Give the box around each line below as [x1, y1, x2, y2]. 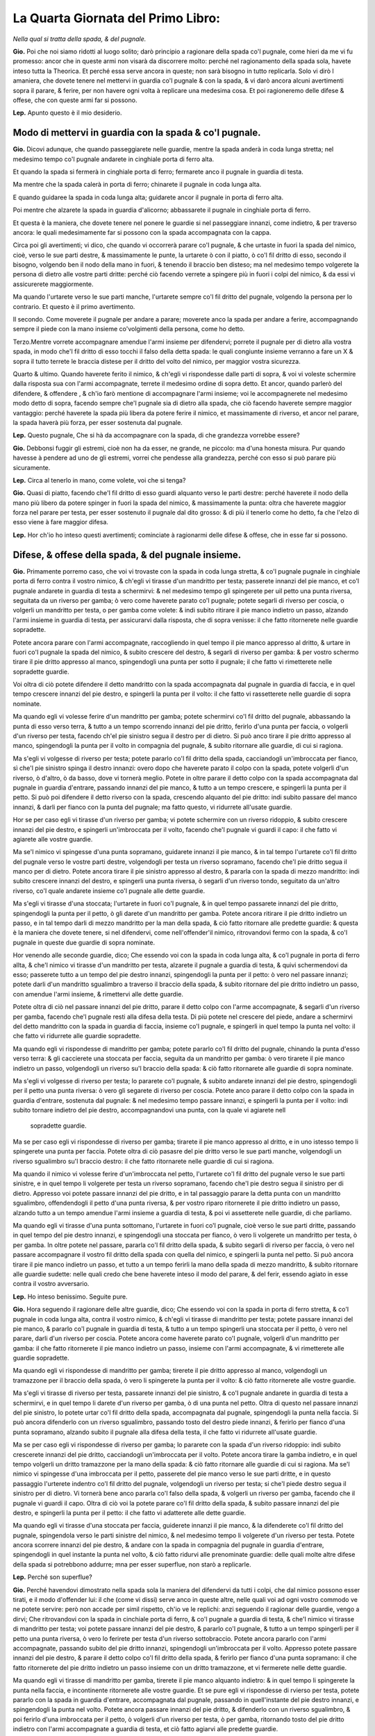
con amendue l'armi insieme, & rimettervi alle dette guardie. [12, 990, 184, 998]
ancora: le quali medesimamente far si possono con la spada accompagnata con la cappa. [12, 228, 272, 236]
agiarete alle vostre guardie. [12, 835, 93, 843]
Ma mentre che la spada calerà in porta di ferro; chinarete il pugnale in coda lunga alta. [12, 181, 262, 189]
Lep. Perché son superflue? [12, 1573, 93, 1581]
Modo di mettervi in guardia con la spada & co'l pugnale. [12, 127, 261, 139]
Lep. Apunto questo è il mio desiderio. [12, 108, 122, 117]
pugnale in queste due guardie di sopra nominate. [12, 938, 156, 946]
